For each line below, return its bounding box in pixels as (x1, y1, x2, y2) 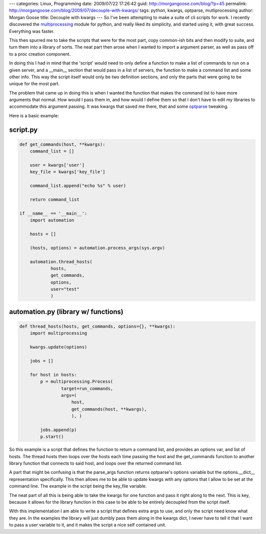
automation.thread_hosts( (30, 259, 93, 265)
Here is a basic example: (9, 112, 59, 118)
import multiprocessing (30, 331, 87, 336)
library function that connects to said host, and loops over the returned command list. (9, 461, 183, 467)
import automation (30, 217, 74, 223)
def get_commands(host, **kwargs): (19, 141, 105, 147)
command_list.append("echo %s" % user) (30, 183, 127, 189)
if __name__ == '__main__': (19, 210, 87, 216)
